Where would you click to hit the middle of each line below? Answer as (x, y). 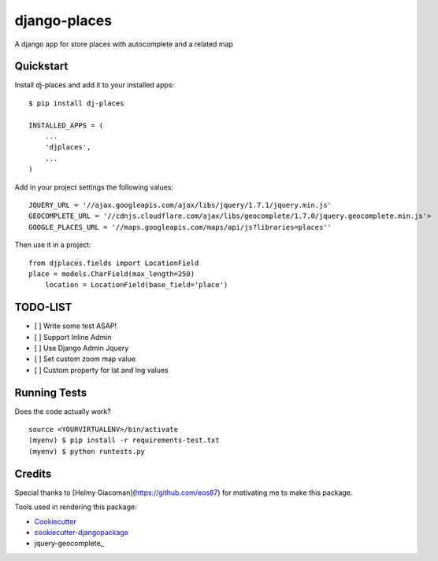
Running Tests (50, 392)
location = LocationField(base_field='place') (136, 285)
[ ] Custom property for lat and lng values (101, 370)
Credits (33, 473)
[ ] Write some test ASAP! (76, 326)
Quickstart (41, 66)
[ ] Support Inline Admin (73, 337)
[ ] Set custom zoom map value (85, 359)
